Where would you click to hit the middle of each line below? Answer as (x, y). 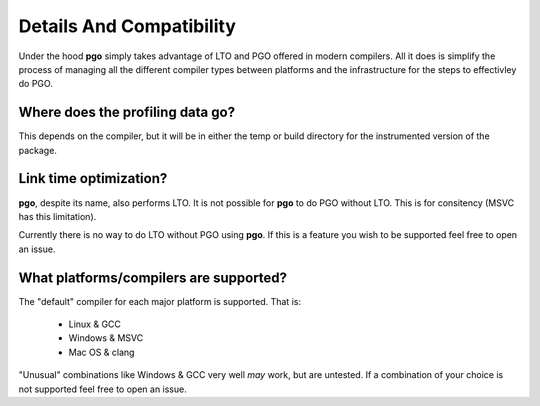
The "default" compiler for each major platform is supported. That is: (160, 301)
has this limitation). (57, 216)
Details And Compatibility (127, 26)
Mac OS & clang (101, 352)
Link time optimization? (93, 178)
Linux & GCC (95, 324)
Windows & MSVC (106, 338)
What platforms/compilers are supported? (153, 277)
